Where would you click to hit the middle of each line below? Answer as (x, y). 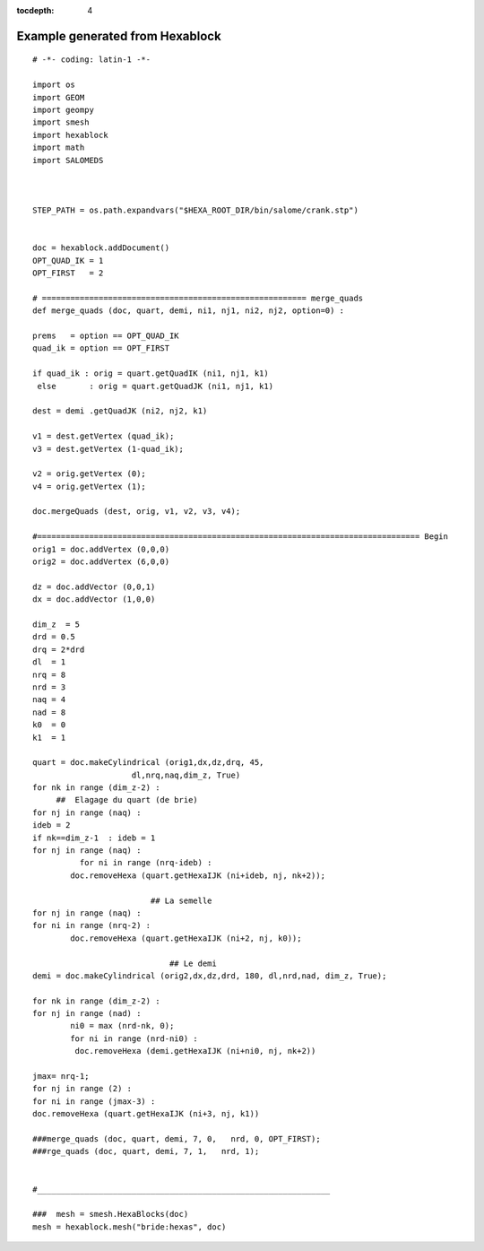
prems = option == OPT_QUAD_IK (106, 336)
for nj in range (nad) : (87, 1014)
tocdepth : (35, 10)
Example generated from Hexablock (119, 36)
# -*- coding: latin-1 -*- (92, 60)
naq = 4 (49, 700)
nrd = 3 (49, 687)
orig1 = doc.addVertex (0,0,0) (101, 549)
